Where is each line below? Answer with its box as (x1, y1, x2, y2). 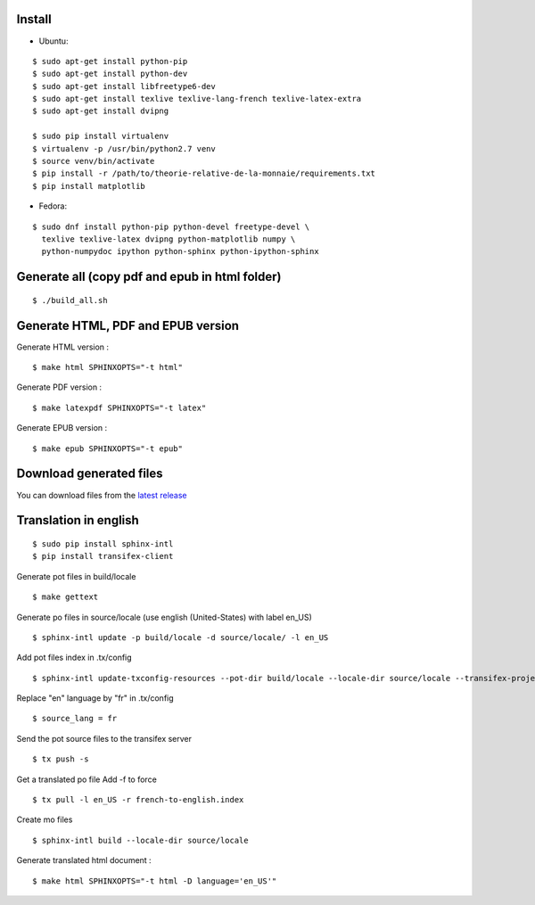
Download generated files (16, 466, 164, 481)
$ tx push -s (32, 754, 89, 764)
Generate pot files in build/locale (16, 571, 136, 581)
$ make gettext (32, 592, 99, 602)
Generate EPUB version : (16, 423, 108, 433)
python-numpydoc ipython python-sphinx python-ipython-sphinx (41, 246, 320, 257)
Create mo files (16, 814, 73, 825)
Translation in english (16, 513, 140, 528)
